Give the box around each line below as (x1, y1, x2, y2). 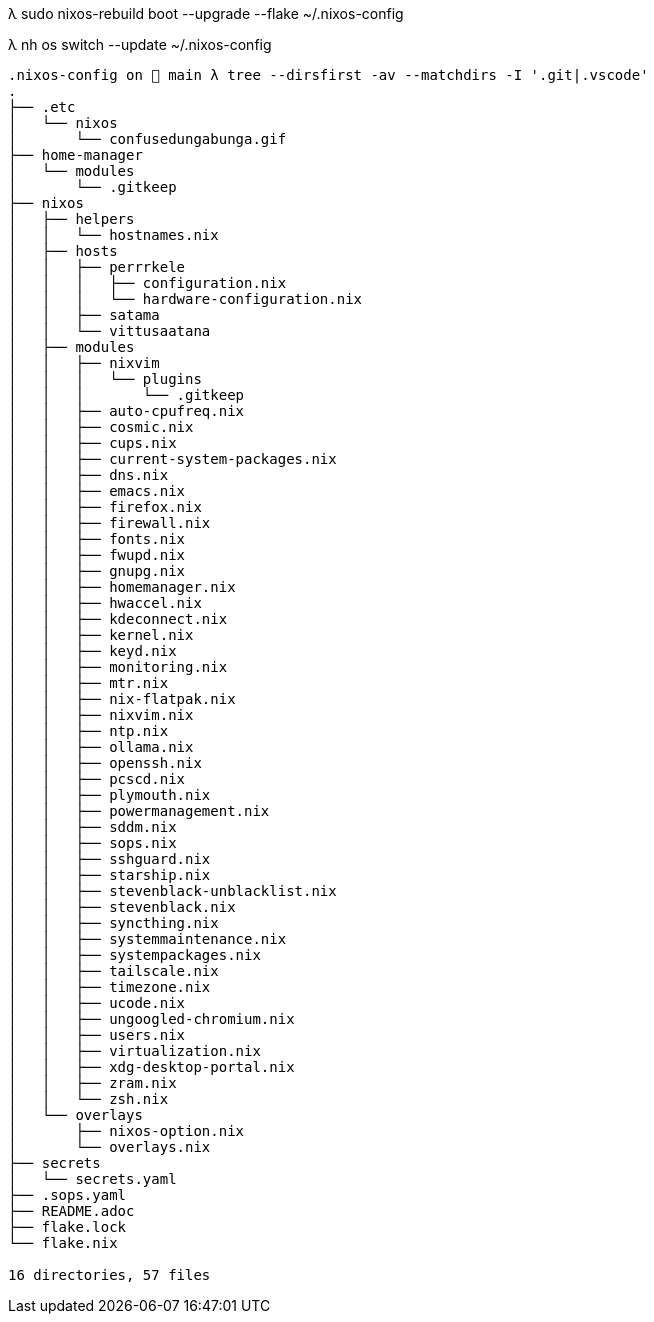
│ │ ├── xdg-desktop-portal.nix (8, 1059, 295, 1075)
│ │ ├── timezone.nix (8, 979, 211, 995)
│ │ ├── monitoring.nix (8, 659, 228, 675)
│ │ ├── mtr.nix (8, 675, 169, 691)
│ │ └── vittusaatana (8, 323, 211, 339)
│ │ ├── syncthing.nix (8, 915, 219, 931)
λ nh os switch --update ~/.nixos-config (8, 36, 272, 53)
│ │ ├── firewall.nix (8, 515, 211, 531)
